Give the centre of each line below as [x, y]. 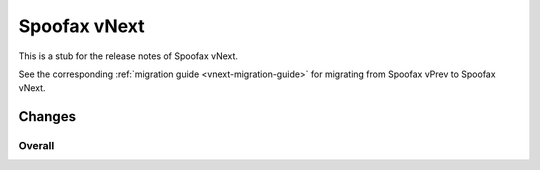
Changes [47, 116]
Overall [36, 146]
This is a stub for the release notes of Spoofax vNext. [128, 56]
